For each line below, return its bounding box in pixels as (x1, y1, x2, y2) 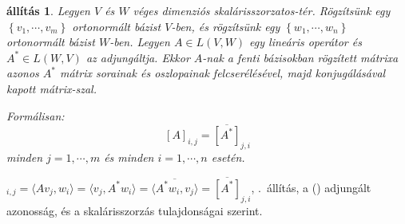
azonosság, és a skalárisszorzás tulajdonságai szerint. (6, 202, 263, 218)
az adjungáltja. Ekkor (85, 49, 190, 65)
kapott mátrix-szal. (6, 80, 97, 96)
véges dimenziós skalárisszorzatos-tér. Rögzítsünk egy (133, 2, 391, 18)
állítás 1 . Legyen (6, 2, 90, 18)
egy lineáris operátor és (249, 33, 362, 50)
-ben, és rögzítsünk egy (171, 18, 280, 34)
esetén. (211, 149, 245, 166)
